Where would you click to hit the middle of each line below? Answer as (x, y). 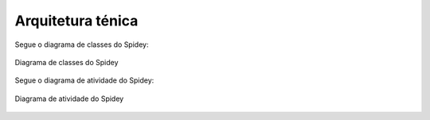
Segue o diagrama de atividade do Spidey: (84, 80)
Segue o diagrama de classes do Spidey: (82, 45)
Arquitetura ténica (76, 21)
